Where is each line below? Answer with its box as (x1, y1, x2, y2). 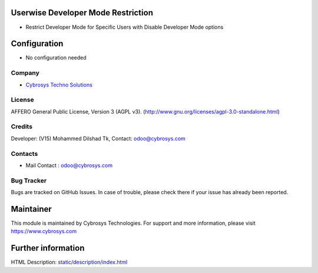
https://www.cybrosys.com (11, 228, 77, 235)
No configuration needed (25, 54, 87, 61)
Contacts (11, 149, 38, 158)
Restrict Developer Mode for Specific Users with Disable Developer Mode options (25, 24, 224, 31)
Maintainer (11, 204, 52, 214)
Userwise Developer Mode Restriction (11, 8, 153, 18)
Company (11, 69, 39, 77)
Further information (11, 243, 85, 253)
